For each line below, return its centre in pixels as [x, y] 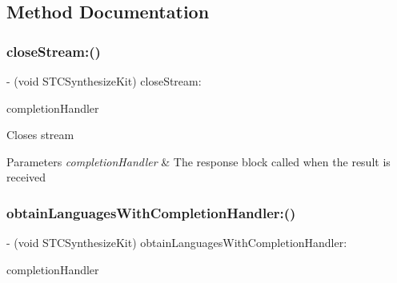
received [26, 177]
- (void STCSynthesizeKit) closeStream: [104, 81]
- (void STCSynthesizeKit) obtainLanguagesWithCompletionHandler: [177, 243]
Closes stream [40, 135]
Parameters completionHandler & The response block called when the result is [198, 161]
